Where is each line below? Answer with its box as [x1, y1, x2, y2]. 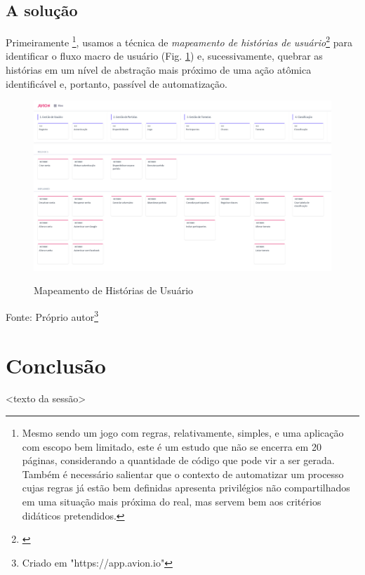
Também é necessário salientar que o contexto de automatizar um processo [22, 466, 344, 481]
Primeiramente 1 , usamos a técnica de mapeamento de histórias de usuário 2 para [6, 33, 352, 49]
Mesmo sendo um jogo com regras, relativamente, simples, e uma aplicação [22, 425, 344, 440]
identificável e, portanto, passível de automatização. [6, 76, 227, 91]
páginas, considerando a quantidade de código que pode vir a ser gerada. [22, 453, 335, 468]
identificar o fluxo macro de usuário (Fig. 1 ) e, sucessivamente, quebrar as [6, 48, 323, 63]
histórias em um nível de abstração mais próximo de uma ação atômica [6, 62, 312, 77]
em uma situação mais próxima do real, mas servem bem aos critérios [22, 494, 321, 508]
